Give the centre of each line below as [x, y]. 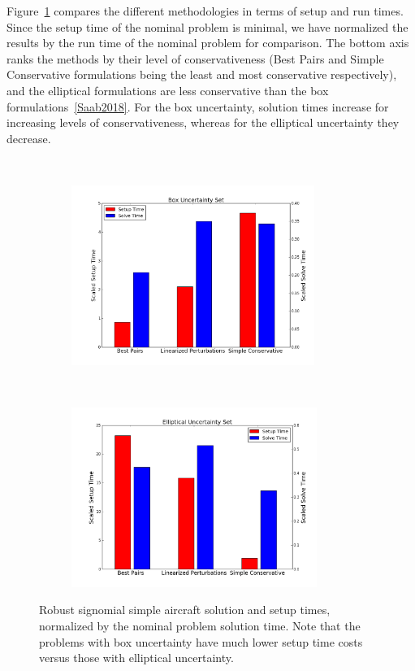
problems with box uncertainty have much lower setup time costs [201, 641]
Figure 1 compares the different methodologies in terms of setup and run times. [205, 11]
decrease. [29, 138]
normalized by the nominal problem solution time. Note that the [200, 625]
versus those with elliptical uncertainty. [136, 658]
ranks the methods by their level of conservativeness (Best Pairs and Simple [195, 58]
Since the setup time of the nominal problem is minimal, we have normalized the [207, 26]
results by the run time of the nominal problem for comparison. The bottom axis [208, 43]
